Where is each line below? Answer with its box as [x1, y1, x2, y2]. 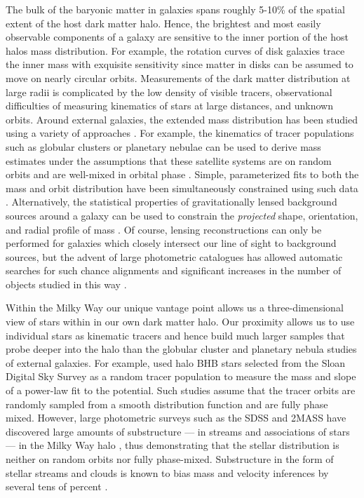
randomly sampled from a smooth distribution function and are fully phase [6, 396, 328, 411]
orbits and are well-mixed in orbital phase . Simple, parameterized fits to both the [6, 167, 359, 182]
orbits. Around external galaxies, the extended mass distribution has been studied [6, 112, 358, 126]
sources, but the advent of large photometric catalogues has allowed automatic [6, 249, 343, 264]
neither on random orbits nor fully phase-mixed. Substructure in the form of [6, 452, 334, 466]
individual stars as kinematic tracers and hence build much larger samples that [6, 328, 345, 342]
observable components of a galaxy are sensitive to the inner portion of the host [6, 29, 349, 44]
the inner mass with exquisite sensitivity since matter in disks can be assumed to [6, 57, 353, 72]
